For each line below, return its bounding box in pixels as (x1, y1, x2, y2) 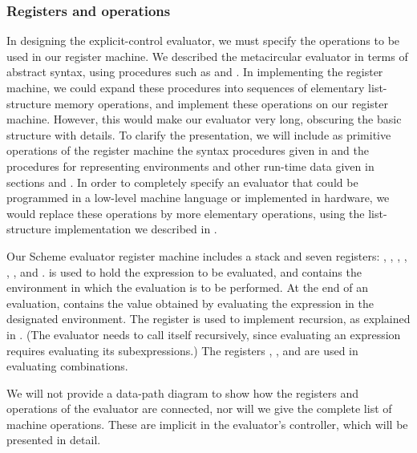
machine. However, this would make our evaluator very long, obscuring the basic (6, 111, 402, 127)
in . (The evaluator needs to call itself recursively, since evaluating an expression (6, 326, 401, 342)
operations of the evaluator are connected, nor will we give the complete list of (6, 400, 392, 417)
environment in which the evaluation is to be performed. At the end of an (6, 279, 368, 296)
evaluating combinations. (6, 358, 128, 374)
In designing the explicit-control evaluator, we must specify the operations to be (6, 32, 400, 49)
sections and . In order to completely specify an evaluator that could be (6, 173, 358, 190)
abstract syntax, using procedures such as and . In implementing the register (6, 63, 383, 80)
